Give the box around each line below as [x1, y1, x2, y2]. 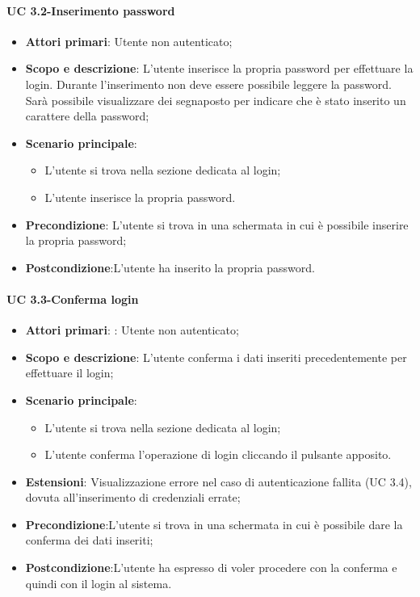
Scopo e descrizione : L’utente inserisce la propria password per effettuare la [25, 60, 414, 77]
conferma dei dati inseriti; [25, 532, 153, 549]
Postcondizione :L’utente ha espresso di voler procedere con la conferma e [25, 559, 397, 576]
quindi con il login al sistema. [25, 574, 172, 591]
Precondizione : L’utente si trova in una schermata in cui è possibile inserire [25, 216, 409, 233]
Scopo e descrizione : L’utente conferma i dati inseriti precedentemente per [25, 348, 407, 365]
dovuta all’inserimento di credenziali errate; [25, 489, 241, 506]
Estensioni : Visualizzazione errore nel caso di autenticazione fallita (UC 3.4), [25, 473, 412, 490]
